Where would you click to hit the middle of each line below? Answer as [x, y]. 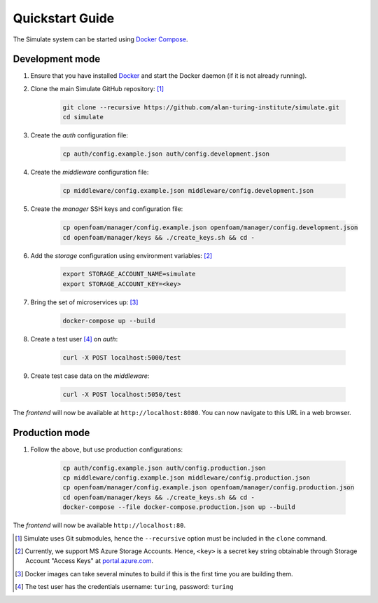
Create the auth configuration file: [79, 135]
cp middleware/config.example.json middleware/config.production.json [187, 478]
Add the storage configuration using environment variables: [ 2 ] [121, 255]
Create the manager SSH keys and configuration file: [107, 209]
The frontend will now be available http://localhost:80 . [99, 525]
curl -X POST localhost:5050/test [122, 394]
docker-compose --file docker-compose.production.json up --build [179, 507]
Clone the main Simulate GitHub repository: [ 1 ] [97, 88]
